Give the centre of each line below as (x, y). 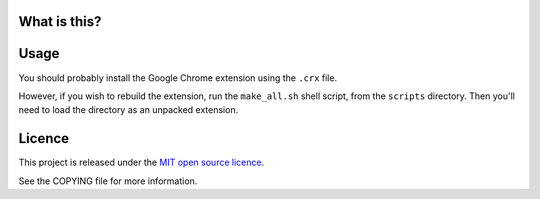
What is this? (60, 21)
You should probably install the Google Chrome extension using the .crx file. (178, 77)
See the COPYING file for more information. (108, 181)
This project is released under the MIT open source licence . (141, 162)
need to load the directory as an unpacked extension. (128, 110)
